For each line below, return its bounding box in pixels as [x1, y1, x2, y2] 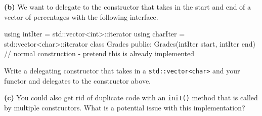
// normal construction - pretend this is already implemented [4, 48, 195, 59]
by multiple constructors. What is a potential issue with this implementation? [4, 102, 245, 112]
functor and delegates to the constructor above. [4, 75, 151, 86]
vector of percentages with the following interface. [4, 11, 158, 22]
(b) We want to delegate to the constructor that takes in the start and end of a [4, 2, 251, 12]
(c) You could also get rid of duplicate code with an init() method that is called [4, 92, 258, 103]
